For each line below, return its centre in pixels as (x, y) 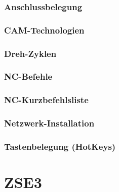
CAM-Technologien (44, 30)
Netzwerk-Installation (49, 123)
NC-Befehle (28, 76)
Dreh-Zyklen (30, 53)
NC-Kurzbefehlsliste (46, 100)
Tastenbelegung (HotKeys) (60, 146)
